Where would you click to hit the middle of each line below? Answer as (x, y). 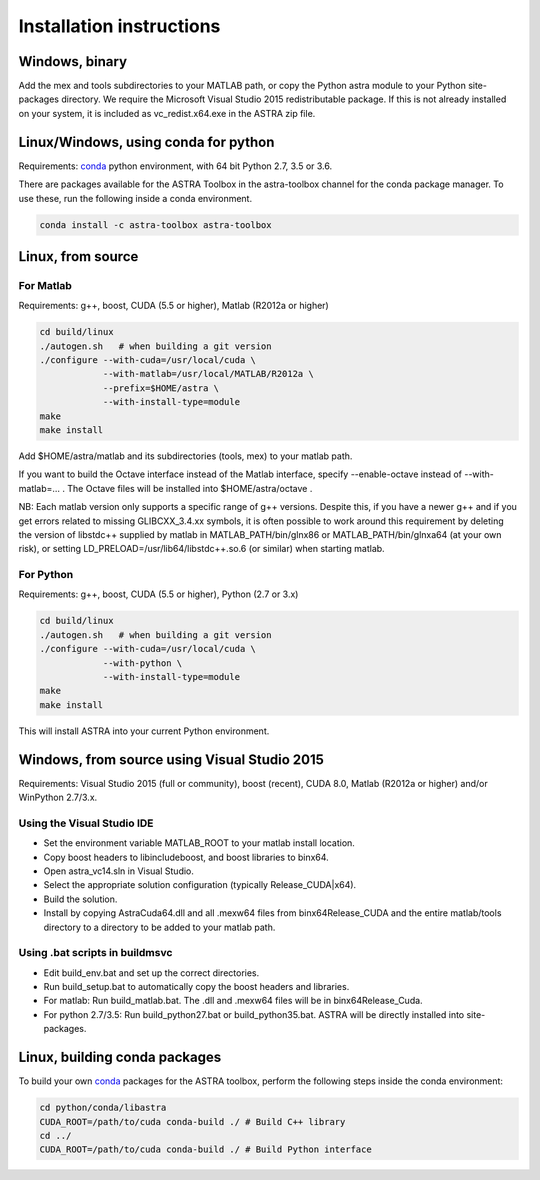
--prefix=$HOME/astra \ (161, 388)
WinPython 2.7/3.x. (58, 797)
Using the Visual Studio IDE (86, 823)
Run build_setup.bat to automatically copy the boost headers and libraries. (196, 987)
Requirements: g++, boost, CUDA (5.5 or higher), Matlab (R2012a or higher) (173, 306)
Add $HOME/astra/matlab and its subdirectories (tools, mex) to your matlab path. (185, 456)
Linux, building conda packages (120, 1057)
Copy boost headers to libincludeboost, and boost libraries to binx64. (186, 857)
